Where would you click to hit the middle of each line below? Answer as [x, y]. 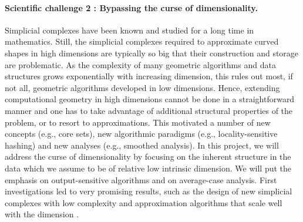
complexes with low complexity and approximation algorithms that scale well [144, 202]
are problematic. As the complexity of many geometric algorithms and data [140, 64]
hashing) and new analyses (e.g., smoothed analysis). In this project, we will [142, 145]
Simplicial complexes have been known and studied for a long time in [129, 30]
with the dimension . [42, 214]
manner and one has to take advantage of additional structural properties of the [149, 110]
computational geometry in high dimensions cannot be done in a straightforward [150, 99]
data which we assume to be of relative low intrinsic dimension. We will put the [148, 168]
